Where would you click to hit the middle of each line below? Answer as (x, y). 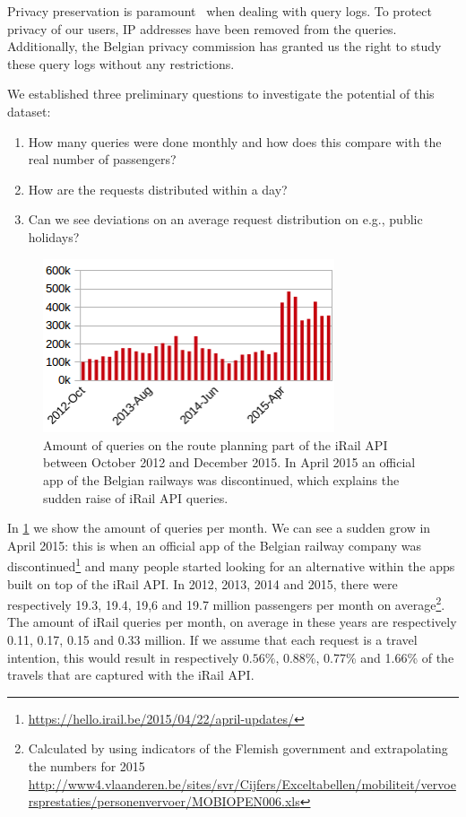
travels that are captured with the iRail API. (131, 675)
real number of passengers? (102, 159)
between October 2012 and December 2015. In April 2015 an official (229, 462)
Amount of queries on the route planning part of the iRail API (216, 444)
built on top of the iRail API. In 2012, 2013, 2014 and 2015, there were (203, 583)
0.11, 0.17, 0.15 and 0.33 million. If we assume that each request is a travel (212, 639)
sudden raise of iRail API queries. (136, 497)
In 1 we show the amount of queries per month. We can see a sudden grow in (219, 528)
